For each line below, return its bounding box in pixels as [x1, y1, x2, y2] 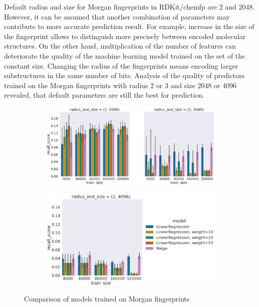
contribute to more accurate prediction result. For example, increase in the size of [4, 21, 254, 32]
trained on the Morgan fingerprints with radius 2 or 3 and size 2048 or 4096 [4, 80, 237, 90]
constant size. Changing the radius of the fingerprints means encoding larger [4, 60, 238, 71]
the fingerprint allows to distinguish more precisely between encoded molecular [4, 31, 246, 41]
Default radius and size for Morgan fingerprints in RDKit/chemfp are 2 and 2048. [4, 2, 255, 12]
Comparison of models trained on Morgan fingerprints [24, 293, 190, 304]
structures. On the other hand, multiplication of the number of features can [4, 41, 236, 51]
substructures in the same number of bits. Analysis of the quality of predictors [4, 70, 245, 81]
